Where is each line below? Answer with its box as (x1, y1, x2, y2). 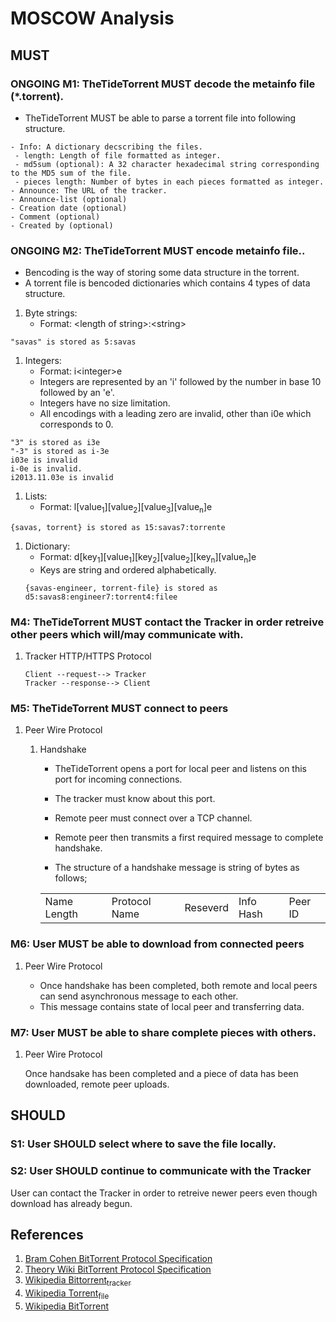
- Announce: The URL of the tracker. (10, 185, 168, 196)
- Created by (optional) (10, 220, 114, 231)
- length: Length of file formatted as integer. (14, 150, 222, 161)
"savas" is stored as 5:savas (10, 337, 137, 347)
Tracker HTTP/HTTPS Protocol (24, 650, 152, 662)
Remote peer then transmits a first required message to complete (54, 832, 324, 844)
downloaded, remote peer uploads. (24, 1078, 170, 1090)
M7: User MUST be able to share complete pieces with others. (10, 1025, 317, 1039)
